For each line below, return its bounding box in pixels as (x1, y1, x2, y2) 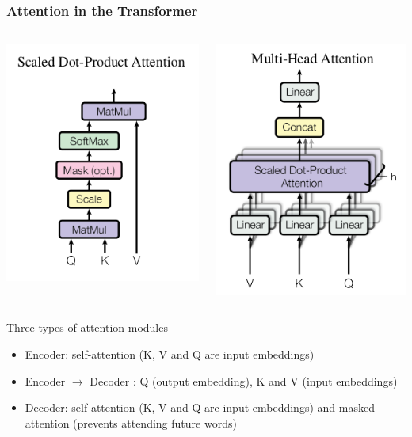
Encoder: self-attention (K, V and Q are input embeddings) (25, 345, 315, 362)
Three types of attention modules (6, 319, 168, 336)
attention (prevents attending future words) (25, 414, 237, 431)
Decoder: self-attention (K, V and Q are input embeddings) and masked (25, 399, 375, 416)
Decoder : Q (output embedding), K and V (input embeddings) (90, 372, 398, 389)
